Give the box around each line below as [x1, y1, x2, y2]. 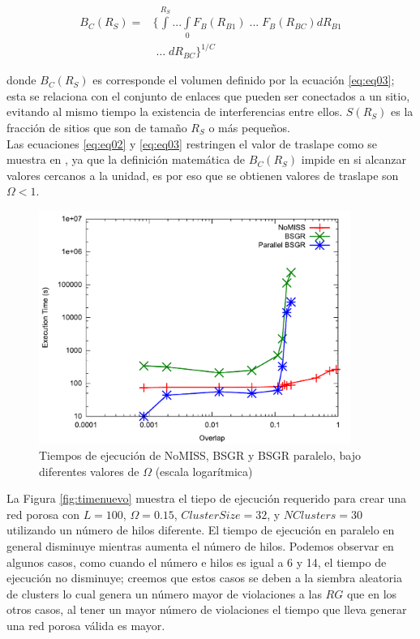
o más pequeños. [208, 118, 290, 135]
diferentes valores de [39, 462, 139, 479]
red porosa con [6, 505, 79, 522]
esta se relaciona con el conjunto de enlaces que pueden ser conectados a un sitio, [6, 87, 410, 104]
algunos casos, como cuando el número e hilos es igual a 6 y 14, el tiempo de [6, 553, 387, 570]
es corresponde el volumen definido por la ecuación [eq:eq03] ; [92, 71, 395, 88]
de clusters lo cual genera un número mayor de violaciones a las [6, 585, 322, 602]
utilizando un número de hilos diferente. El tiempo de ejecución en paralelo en [6, 521, 395, 538]
